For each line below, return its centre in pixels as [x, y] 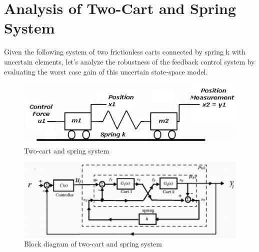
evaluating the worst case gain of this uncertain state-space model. [106, 71]
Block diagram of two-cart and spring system [93, 244]
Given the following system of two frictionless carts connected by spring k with [125, 52]
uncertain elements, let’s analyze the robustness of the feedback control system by [129, 61]
